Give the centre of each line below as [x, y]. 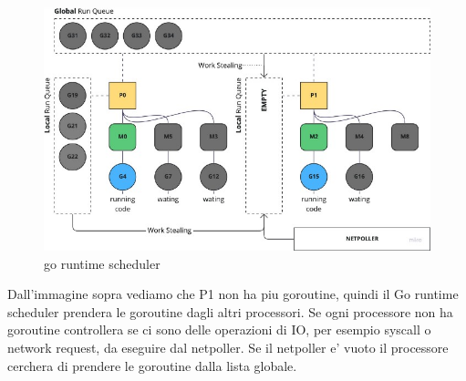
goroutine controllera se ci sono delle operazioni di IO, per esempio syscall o [219, 330]
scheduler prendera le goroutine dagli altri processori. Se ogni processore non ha [230, 311]
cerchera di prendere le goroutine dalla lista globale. [152, 365]
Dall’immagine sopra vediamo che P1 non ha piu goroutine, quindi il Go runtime [233, 294]
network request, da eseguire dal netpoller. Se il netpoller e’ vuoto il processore [228, 348]
